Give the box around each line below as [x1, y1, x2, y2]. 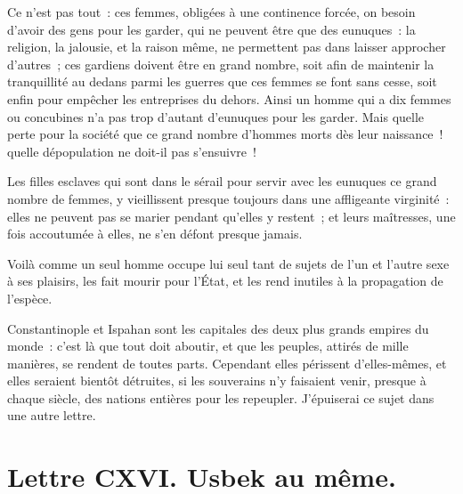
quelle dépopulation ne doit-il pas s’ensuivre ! [7, 142, 256, 160]
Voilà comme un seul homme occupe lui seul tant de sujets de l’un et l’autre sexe [7, 254, 450, 272]
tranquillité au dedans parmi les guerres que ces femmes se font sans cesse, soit [7, 72, 437, 91]
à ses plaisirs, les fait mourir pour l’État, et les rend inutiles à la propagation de [7, 271, 443, 290]
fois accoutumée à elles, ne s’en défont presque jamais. [7, 224, 303, 243]
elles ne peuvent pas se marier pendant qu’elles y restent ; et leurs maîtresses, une [7, 207, 456, 225]
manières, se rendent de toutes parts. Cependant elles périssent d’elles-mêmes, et [7, 353, 447, 372]
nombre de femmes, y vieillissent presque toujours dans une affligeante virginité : [7, 189, 450, 207]
